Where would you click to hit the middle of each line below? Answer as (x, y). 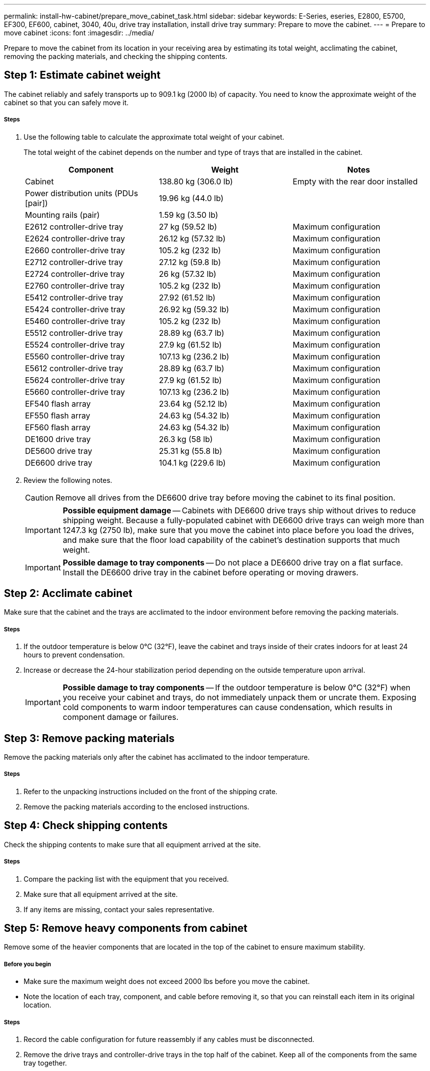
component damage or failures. (121, 717)
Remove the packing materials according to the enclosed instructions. (136, 806)
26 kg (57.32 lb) (188, 274)
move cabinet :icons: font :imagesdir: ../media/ (79, 33)
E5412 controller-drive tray (74, 297)
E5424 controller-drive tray (75, 309)
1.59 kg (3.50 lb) (188, 215)
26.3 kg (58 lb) (186, 439)
